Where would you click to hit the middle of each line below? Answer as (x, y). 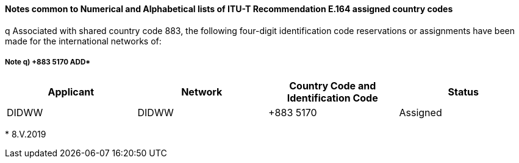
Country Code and (333, 86)
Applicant (71, 92)
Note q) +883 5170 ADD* (48, 62)
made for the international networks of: (83, 41)
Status (463, 92)
